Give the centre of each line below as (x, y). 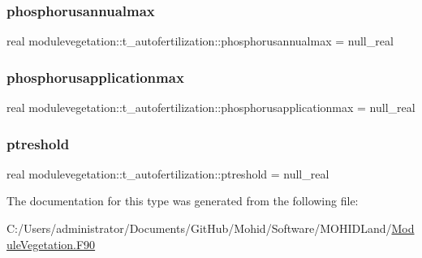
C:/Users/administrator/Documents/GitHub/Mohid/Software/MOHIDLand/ (199, 228)
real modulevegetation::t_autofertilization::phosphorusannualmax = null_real (200, 41)
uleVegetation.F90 (51, 244)
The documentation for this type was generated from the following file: (183, 201)
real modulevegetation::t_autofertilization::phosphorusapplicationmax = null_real (211, 107)
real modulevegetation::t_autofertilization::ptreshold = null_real (168, 173)
